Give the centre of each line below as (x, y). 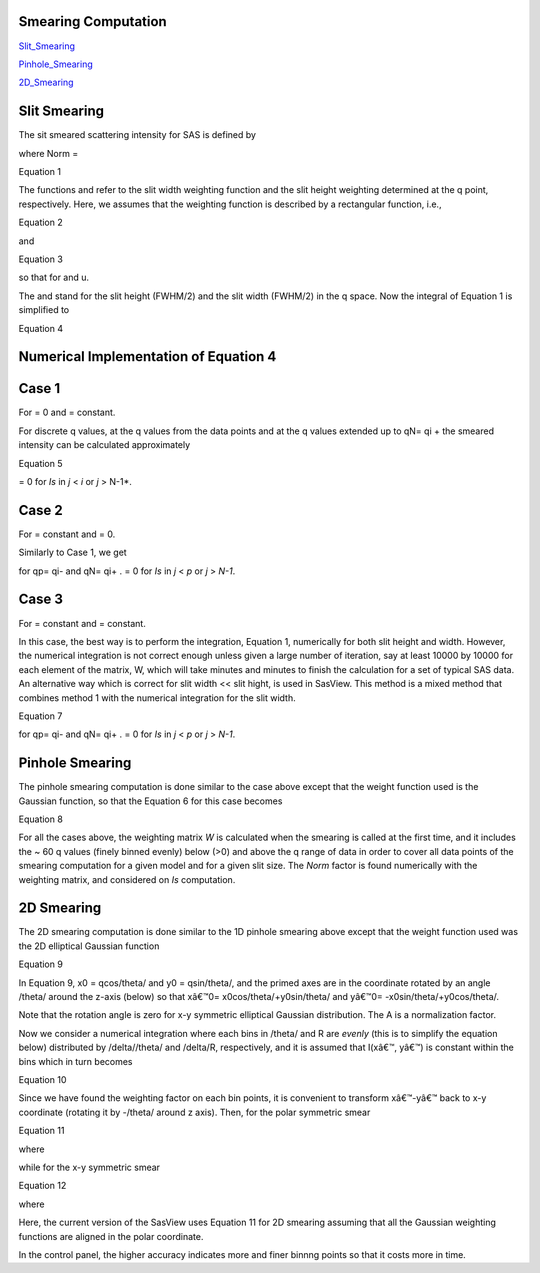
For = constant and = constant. (82, 623)
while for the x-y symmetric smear (89, 1167)
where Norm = (48, 153)
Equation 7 (40, 716)
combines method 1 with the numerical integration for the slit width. (157, 697)
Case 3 (41, 599)
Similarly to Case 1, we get (72, 552)
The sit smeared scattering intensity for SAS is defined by (137, 135)
